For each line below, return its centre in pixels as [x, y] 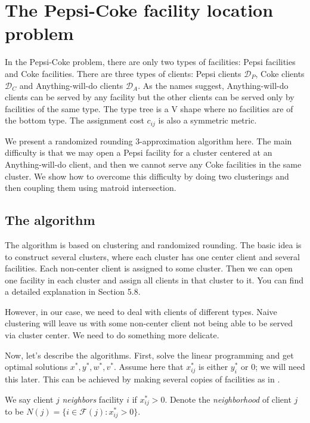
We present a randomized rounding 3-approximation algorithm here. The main [148, 141]
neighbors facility [93, 399]
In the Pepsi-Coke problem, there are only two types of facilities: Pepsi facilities [150, 62]
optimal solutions [36, 367]
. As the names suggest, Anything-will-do [213, 85]
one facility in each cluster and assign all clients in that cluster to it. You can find [154, 280]
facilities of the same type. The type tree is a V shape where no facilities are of [149, 108]
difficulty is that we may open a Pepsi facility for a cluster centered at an [139, 152]
